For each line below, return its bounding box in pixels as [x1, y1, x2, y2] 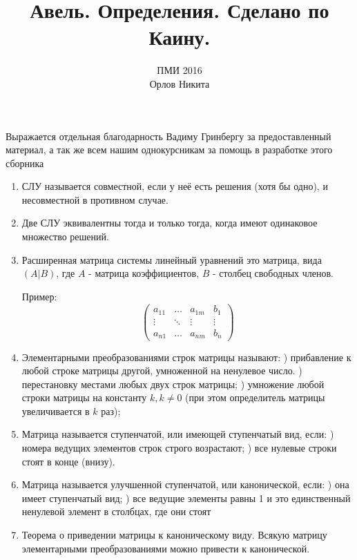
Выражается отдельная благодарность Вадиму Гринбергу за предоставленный [6, 128, 331, 143]
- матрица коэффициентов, [88, 266, 200, 280]
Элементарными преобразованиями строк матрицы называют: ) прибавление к [21, 349, 351, 364]
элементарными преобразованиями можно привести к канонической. [21, 541, 310, 555]
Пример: [21, 289, 57, 303]
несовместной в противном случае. [21, 192, 168, 206]
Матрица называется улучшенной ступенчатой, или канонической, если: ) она [21, 477, 349, 492]
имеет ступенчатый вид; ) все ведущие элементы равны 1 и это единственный [21, 490, 351, 505]
